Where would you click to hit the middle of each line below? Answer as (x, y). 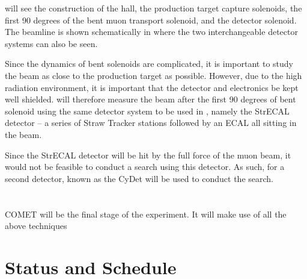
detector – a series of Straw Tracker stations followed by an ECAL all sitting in (151, 123)
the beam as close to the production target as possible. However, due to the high (153, 75)
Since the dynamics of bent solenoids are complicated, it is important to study (149, 64)
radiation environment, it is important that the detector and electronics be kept (152, 87)
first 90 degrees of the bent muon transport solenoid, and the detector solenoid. (151, 20)
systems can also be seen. (51, 43)
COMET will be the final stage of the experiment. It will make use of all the (146, 214)
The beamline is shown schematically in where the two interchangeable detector (151, 32)
